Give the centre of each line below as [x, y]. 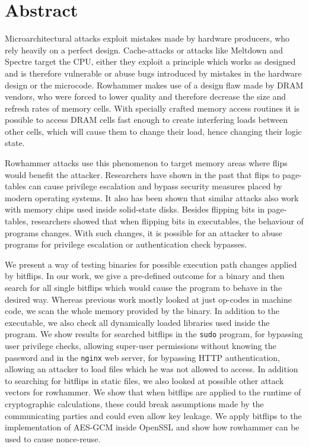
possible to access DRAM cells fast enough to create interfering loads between [146, 120]
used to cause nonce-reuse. [53, 438]
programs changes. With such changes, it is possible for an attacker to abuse [144, 232]
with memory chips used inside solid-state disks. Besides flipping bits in [135, 209]
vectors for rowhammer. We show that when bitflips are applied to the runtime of [153, 392]
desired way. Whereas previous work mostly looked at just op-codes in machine [148, 299]
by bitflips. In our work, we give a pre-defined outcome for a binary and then [145, 276]
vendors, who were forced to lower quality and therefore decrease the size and [146, 96]
